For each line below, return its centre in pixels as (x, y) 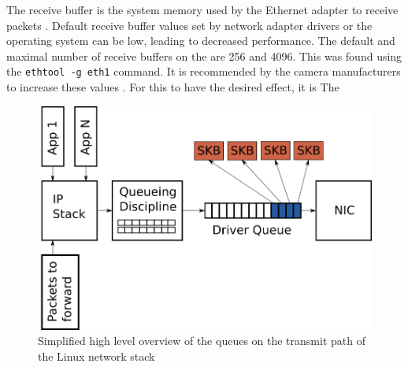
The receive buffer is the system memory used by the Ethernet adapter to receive (202, 9)
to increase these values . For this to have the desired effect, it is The (173, 87)
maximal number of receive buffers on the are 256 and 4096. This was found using (204, 56)
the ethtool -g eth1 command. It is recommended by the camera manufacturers (204, 71)
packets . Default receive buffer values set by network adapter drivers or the (189, 25)
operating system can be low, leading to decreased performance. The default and (201, 41)
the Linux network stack (96, 356)
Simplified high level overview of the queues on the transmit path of (202, 341)
